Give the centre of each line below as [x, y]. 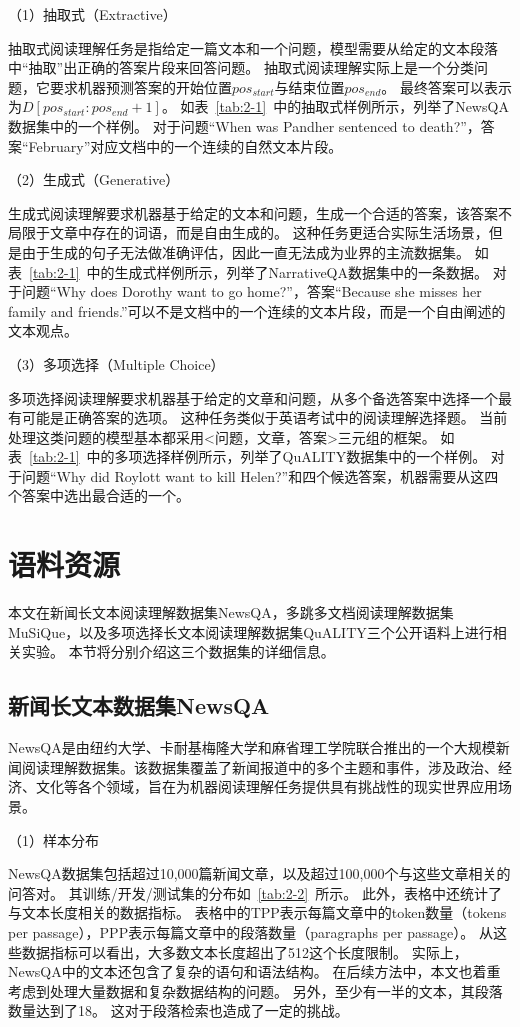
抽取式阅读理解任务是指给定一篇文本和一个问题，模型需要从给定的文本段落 [253, 47]
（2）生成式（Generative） [94, 179]
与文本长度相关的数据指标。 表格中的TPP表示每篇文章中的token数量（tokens [257, 912]
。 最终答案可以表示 [446, 86]
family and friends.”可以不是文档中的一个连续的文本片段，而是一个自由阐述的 [257, 310]
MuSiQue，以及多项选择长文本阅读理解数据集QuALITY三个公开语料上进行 [250, 631]
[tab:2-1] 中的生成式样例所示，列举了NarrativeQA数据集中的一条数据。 [258, 271]
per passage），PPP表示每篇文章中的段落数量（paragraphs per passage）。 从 [250, 931]
